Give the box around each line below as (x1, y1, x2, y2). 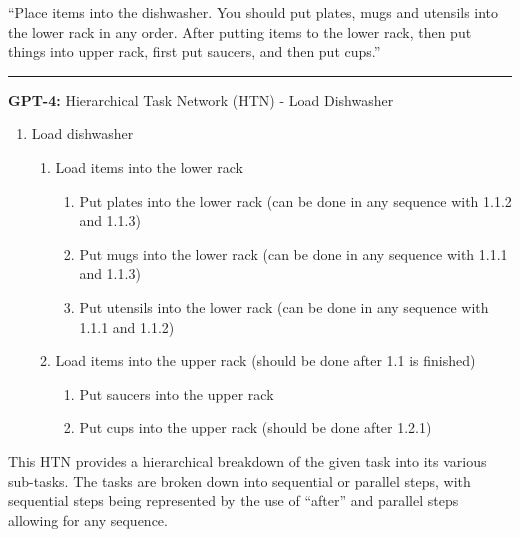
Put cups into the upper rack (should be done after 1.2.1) (79, 417, 432, 438)
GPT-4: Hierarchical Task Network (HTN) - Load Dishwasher (8, 89, 394, 110)
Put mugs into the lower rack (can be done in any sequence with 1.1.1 (79, 243, 508, 264)
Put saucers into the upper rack (79, 383, 274, 404)
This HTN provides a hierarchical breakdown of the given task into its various (8, 450, 487, 471)
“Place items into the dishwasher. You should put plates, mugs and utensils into (8, 2, 499, 22)
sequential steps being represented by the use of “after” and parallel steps (8, 490, 459, 511)
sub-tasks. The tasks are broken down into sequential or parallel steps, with (8, 470, 471, 491)
